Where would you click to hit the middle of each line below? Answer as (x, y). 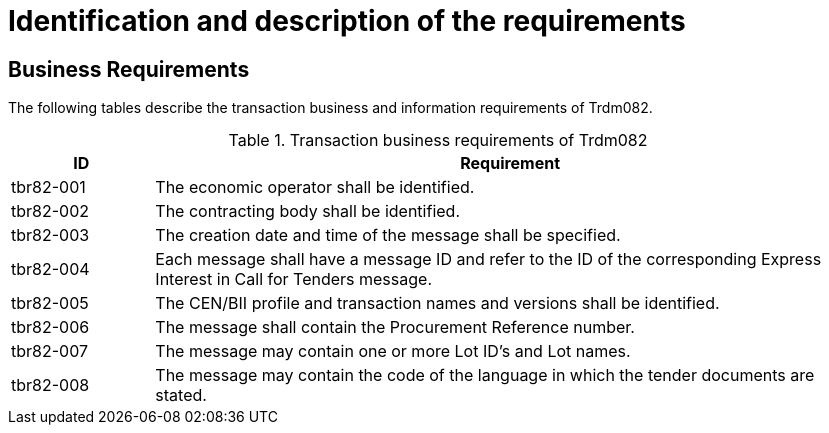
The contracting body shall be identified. (308, 211)
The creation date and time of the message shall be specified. (388, 235)
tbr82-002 (50, 211)
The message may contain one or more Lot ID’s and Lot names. (393, 351)
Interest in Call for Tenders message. (293, 279)
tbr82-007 (49, 351)
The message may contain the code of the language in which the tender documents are (485, 375)
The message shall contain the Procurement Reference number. (395, 327)
